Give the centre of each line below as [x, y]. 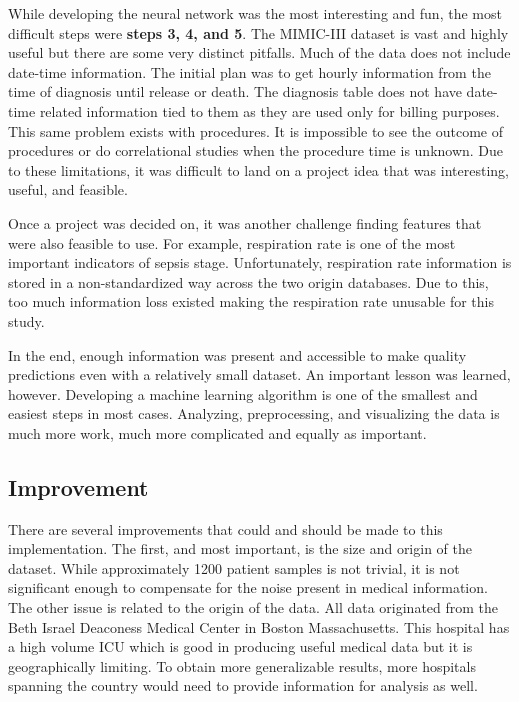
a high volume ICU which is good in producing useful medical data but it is [240, 646]
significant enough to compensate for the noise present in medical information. [248, 587]
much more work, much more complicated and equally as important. [217, 432]
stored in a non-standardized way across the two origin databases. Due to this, [248, 281]
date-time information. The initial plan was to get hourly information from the [249, 71]
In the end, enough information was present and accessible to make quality [237, 354]
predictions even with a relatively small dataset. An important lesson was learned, [259, 374]
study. [26, 320]
